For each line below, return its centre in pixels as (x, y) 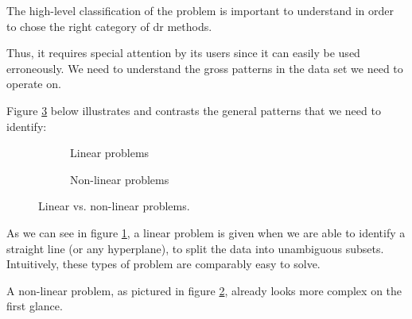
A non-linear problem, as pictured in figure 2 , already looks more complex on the (204, 290)
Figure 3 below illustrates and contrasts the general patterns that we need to (194, 110)
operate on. (34, 84)
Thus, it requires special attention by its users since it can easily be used (183, 53)
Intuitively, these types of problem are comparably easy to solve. (163, 264)
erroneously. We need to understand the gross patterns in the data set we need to (205, 68)
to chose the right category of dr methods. (109, 26)
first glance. (35, 306)
